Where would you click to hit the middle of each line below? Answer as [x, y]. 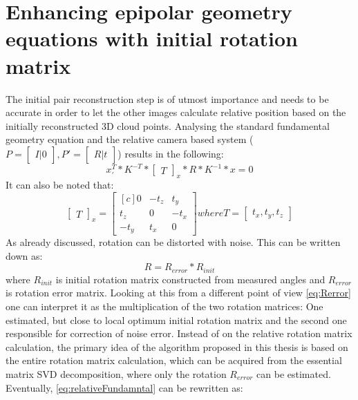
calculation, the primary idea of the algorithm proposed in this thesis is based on [177, 346]
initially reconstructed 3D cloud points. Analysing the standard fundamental [168, 125]
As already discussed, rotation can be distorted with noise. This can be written [173, 242]
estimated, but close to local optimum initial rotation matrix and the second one [176, 320]
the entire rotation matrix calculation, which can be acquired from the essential [174, 360]
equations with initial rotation [152, 38]
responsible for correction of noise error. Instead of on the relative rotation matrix [179, 333]
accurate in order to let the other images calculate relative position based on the [176, 112]
